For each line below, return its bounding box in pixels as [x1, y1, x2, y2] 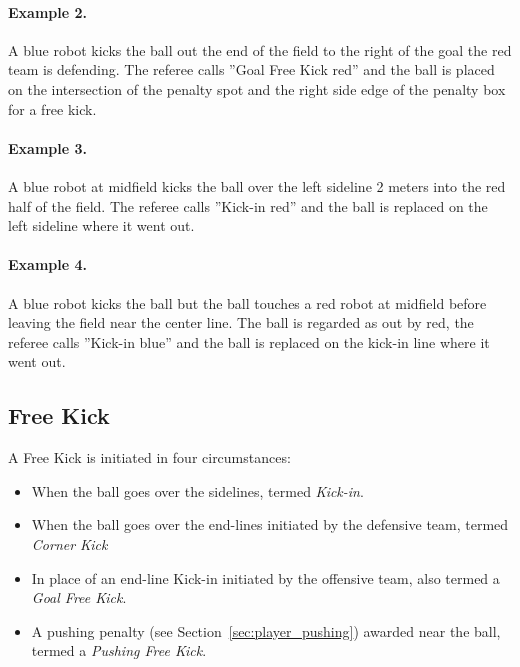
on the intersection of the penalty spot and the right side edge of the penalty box [8, 78, 506, 99]
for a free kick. [8, 98, 97, 119]
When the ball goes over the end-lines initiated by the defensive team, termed [31, 514, 509, 535]
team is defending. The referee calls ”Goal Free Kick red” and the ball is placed [8, 59, 495, 80]
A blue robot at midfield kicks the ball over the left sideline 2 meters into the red [8, 175, 506, 196]
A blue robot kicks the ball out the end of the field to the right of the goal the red [8, 39, 512, 60]
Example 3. [8, 137, 87, 158]
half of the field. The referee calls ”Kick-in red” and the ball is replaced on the [8, 195, 488, 216]
